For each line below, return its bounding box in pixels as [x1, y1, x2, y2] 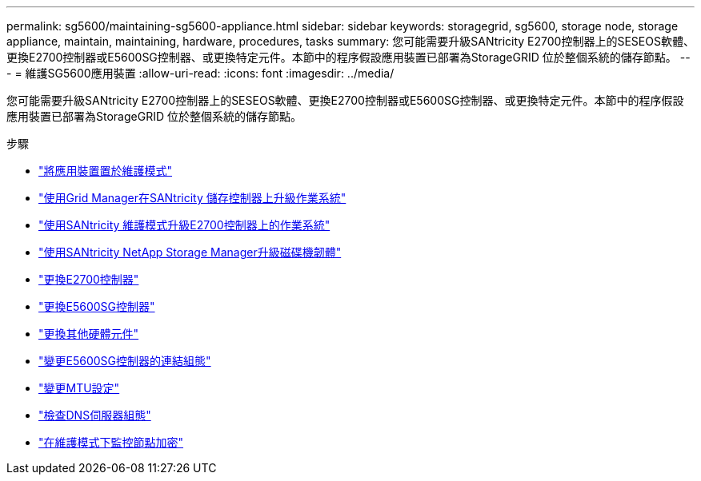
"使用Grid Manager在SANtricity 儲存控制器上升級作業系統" [38, 191, 346, 205]
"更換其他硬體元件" [38, 327, 139, 340]
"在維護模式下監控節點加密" [38, 435, 184, 449]
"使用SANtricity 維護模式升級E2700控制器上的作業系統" [38, 218, 330, 232]
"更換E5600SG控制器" [38, 300, 155, 313]
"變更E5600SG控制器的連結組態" [38, 354, 211, 368]
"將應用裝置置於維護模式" [38, 164, 173, 177]
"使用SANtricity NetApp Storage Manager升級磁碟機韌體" [38, 245, 342, 259]
